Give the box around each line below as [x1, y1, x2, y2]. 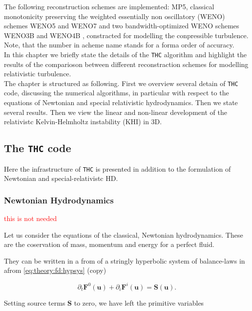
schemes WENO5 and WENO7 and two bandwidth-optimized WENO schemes [4, 21, 239, 31]
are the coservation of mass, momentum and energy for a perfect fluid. [4, 239, 214, 249]
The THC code [4, 140, 71, 155]
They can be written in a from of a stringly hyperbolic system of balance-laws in [4, 255, 245, 266]
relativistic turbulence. [4, 68, 71, 79]
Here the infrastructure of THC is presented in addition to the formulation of [4, 163, 231, 174]
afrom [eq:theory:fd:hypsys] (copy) [4, 265, 106, 275]
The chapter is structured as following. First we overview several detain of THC [4, 78, 238, 88]
